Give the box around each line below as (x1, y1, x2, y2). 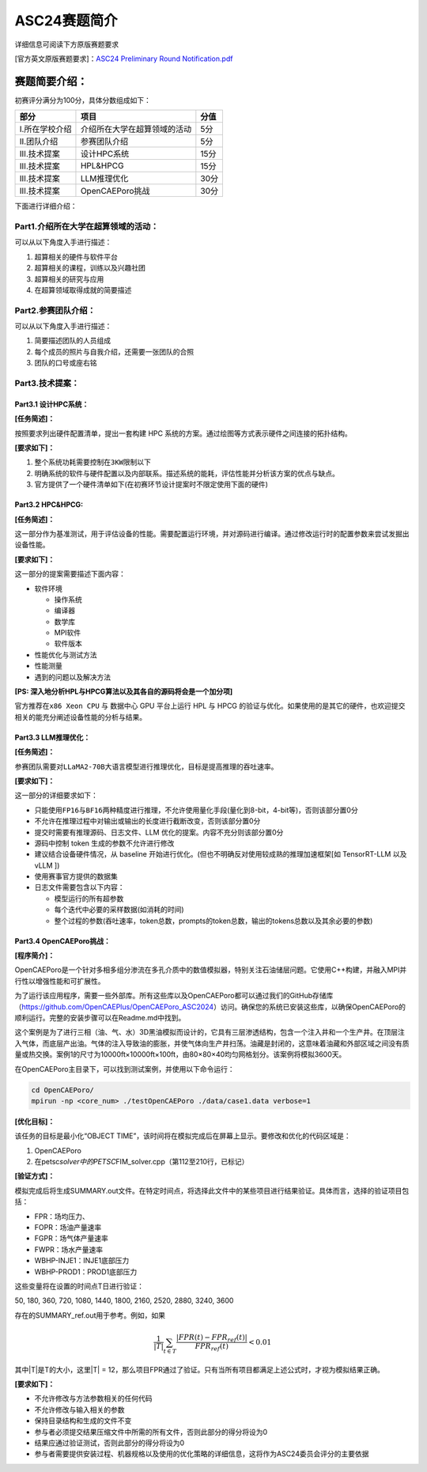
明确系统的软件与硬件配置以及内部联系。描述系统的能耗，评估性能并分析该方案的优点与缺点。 (34, 468, 339, 478)
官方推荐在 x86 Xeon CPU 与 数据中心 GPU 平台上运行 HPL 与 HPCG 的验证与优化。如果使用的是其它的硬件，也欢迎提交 (14, 701, 406, 711)
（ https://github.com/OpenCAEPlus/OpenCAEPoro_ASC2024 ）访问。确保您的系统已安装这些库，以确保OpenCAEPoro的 (14, 1001, 406, 1012)
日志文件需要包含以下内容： (34, 883, 125, 892)
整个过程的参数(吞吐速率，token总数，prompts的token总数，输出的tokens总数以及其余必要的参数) (54, 916, 373, 925)
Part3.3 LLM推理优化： (14, 732, 91, 742)
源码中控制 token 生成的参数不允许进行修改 (34, 838, 175, 848)
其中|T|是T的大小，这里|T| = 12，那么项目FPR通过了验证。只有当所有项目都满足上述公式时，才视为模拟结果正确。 (14, 1364, 385, 1374)
